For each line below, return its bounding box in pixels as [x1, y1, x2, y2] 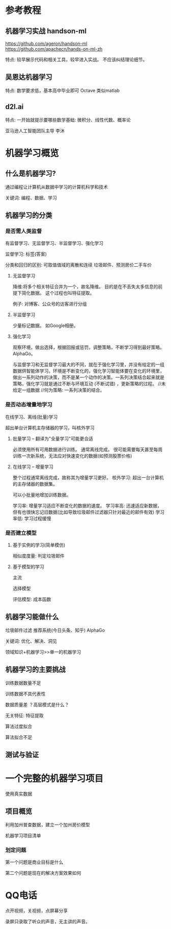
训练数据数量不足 [5, 680, 41, 686]
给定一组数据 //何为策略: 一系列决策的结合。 [12, 387, 105, 393]
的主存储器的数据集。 [12, 481, 58, 487]
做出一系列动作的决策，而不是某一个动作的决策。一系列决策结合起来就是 [12, 374, 164, 381]
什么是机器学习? [5, 169, 56, 178]
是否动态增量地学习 [5, 401, 52, 408]
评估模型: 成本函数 [12, 596, 51, 602]
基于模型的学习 [12, 563, 44, 570]
